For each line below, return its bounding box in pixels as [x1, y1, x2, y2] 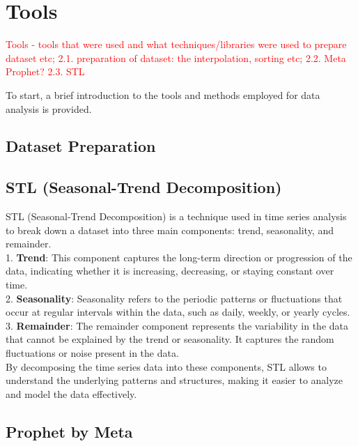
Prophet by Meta [6, 420, 133, 442]
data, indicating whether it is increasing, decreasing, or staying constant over [6, 263, 334, 278]
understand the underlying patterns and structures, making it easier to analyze [6, 373, 343, 387]
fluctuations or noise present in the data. [6, 346, 179, 360]
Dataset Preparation [6, 135, 156, 157]
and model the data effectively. [6, 386, 137, 401]
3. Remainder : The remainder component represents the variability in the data [6, 318, 348, 332]
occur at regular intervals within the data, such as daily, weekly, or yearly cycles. [6, 305, 350, 319]
